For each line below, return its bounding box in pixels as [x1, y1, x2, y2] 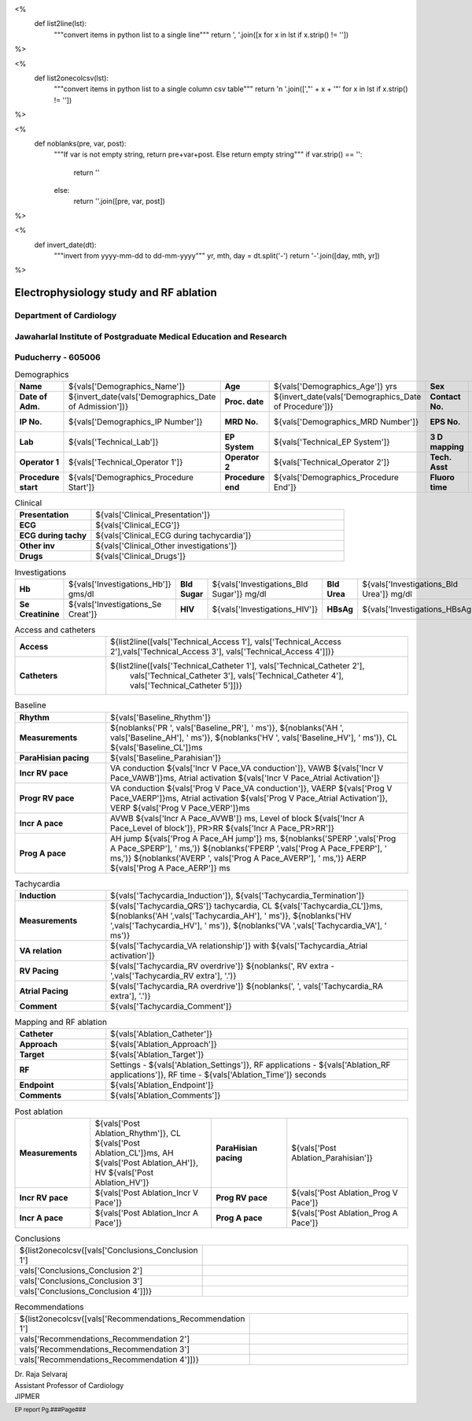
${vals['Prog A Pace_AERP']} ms [110, 862, 231, 873]
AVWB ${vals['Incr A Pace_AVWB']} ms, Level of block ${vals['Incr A [110, 812, 365, 823]
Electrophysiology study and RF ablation [14, 286, 218, 299]
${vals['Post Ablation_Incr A [94, 1207, 199, 1218]
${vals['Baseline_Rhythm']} [110, 712, 212, 723]
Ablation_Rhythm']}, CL [94, 1127, 181, 1138]
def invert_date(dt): [34, 240, 98, 250]
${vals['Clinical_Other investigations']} [95, 540, 238, 551]
